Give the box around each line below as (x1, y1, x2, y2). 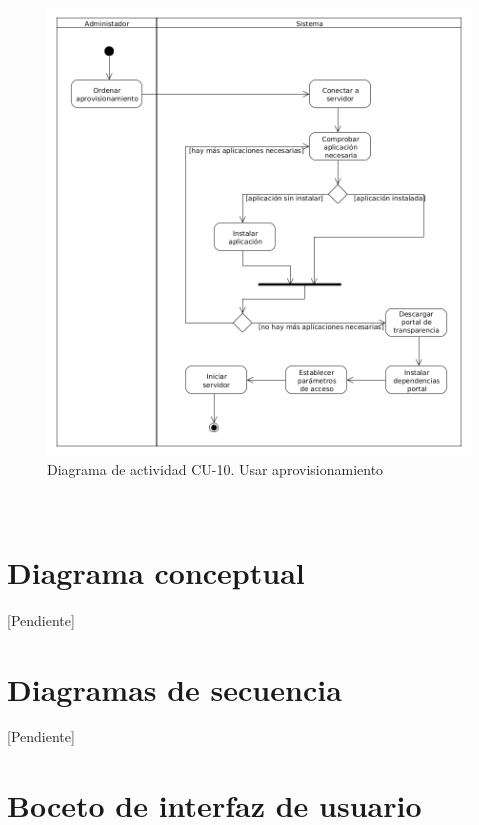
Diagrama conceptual (7, 551, 305, 592)
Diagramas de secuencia (7, 668, 342, 709)
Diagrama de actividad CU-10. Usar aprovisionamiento (47, 459, 384, 480)
